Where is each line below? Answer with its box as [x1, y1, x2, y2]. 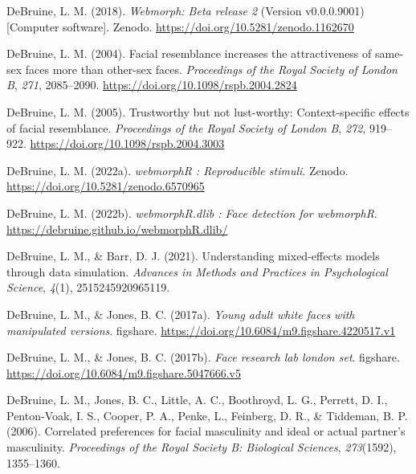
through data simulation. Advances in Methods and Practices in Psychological [6, 263, 388, 280]
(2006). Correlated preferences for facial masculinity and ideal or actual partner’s [6, 423, 406, 439]
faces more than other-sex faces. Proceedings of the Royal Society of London [25, 60, 398, 77]
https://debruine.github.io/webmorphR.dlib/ [6, 220, 228, 237]
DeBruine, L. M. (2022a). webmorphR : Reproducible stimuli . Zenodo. [6, 161, 349, 178]
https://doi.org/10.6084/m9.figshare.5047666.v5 [6, 364, 241, 381]
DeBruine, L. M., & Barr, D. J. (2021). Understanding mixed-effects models [6, 247, 380, 264]
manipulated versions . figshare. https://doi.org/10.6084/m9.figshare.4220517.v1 [6, 321, 396, 338]
